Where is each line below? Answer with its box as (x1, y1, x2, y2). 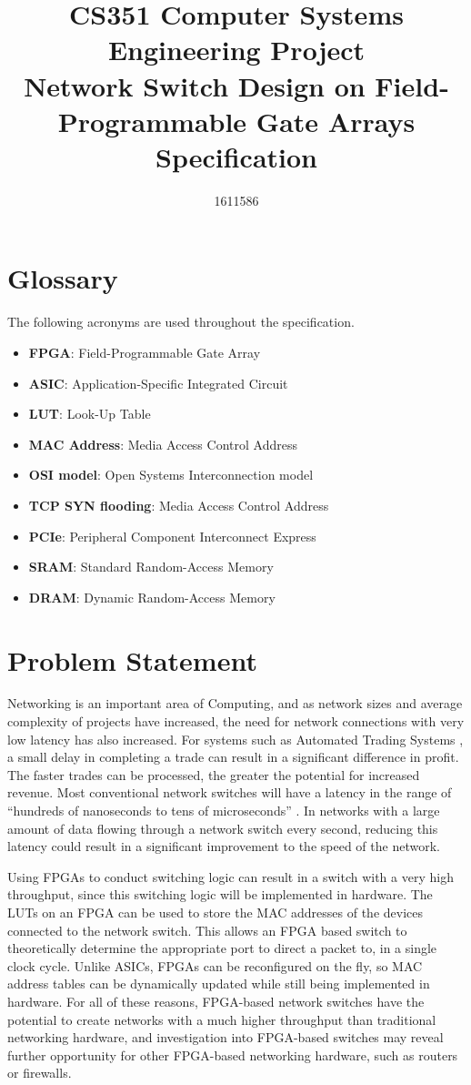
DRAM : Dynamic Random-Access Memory (28, 587, 276, 606)
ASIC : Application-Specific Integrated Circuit (28, 373, 288, 392)
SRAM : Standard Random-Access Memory (28, 557, 274, 576)
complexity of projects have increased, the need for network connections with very (7, 712, 465, 731)
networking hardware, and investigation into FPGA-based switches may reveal (7, 1028, 444, 1047)
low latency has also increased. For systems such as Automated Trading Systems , (7, 729, 464, 748)
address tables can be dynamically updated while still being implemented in (7, 974, 430, 993)
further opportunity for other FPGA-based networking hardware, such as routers (7, 1045, 458, 1064)
